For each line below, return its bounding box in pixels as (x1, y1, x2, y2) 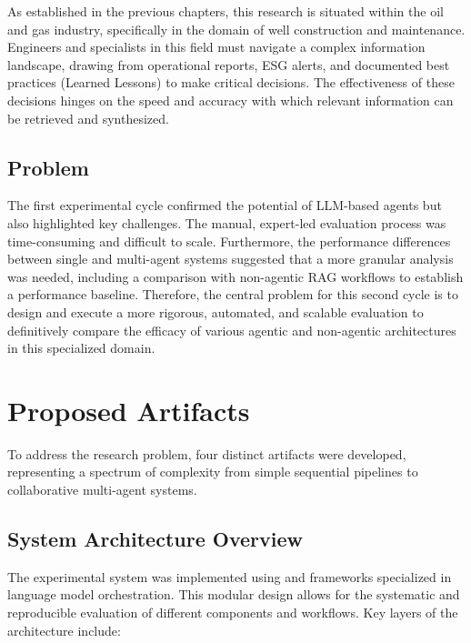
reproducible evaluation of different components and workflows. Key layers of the (7, 603, 458, 621)
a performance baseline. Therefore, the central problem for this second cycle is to (7, 285, 458, 304)
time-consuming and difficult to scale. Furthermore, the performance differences (7, 231, 451, 250)
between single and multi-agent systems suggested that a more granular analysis (7, 249, 454, 268)
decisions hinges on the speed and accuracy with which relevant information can (7, 90, 454, 109)
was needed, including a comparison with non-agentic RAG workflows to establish (7, 266, 464, 286)
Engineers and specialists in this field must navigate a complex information (7, 37, 426, 56)
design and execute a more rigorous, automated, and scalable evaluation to (7, 302, 424, 321)
